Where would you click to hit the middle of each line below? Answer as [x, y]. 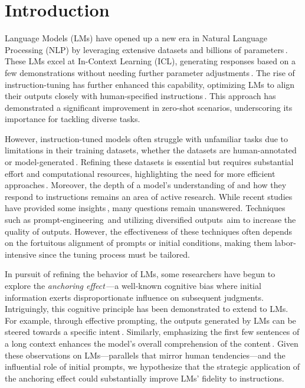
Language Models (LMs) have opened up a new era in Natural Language [136, 38]
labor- [285, 243]
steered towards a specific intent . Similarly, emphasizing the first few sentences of [152, 332]
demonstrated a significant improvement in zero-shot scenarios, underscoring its [149, 107]
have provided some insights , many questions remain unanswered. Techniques [145, 208]
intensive [21, 254]
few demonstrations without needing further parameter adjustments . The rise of [150, 72]
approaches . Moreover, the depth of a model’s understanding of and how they [146, 185]
